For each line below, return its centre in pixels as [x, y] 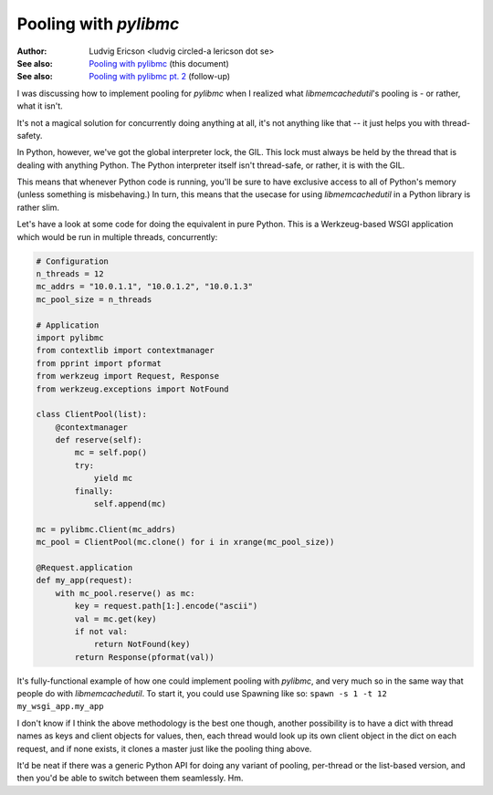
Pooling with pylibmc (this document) [159, 63]
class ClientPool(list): [92, 414]
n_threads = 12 [70, 274]
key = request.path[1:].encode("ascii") [166, 606]
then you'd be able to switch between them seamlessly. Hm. [130, 778]
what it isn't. [40, 106]
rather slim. [38, 207]
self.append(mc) [130, 504]
